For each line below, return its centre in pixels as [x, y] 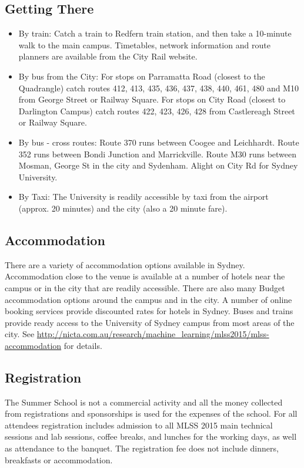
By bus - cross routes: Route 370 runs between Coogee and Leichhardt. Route [159, 142]
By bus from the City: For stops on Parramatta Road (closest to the [142, 76]
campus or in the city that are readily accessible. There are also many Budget [145, 287]
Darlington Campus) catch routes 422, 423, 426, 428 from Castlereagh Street [157, 111]
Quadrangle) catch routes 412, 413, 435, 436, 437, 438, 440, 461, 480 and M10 [158, 88]
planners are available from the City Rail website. [108, 56]
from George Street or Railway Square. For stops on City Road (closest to [152, 99]
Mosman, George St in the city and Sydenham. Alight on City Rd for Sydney [158, 165]
